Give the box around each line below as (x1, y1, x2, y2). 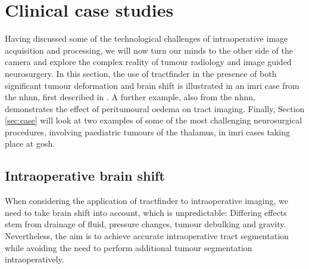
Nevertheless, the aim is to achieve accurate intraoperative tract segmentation (5, 230, 289, 242)
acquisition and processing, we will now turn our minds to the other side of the (5, 44, 293, 56)
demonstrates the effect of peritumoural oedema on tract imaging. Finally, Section (5, 102, 305, 115)
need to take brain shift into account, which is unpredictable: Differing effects (5, 206, 287, 218)
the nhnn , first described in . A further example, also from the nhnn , (5, 91, 255, 103)
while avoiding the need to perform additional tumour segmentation (5, 241, 252, 253)
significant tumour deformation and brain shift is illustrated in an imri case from (5, 79, 299, 91)
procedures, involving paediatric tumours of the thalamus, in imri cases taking (5, 125, 290, 138)
